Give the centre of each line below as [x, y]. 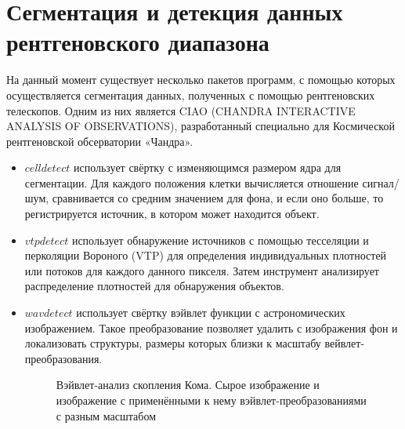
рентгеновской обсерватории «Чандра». [100, 141]
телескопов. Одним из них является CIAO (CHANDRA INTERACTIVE [181, 110]
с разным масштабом [106, 415]
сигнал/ [381, 182]
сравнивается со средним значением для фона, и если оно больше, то [218, 198]
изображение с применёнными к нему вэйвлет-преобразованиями [211, 400]
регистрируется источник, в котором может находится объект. [172, 214]
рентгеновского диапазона [138, 42]
